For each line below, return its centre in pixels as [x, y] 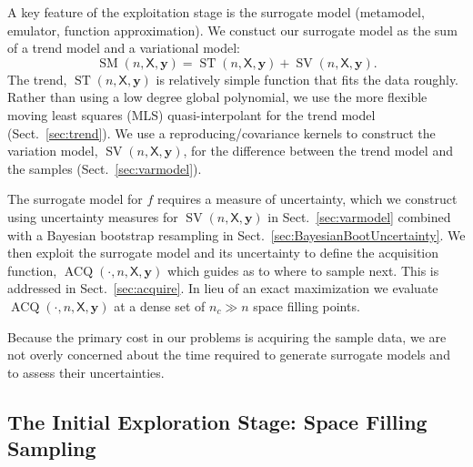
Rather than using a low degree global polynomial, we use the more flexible [217, 97]
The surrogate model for [75, 199]
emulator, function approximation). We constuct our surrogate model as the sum [232, 30]
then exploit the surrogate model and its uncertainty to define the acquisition [223, 253]
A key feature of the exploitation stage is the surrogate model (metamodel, [216, 12]
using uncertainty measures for [93, 216]
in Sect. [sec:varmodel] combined [359, 216]
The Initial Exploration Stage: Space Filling [217, 421]
